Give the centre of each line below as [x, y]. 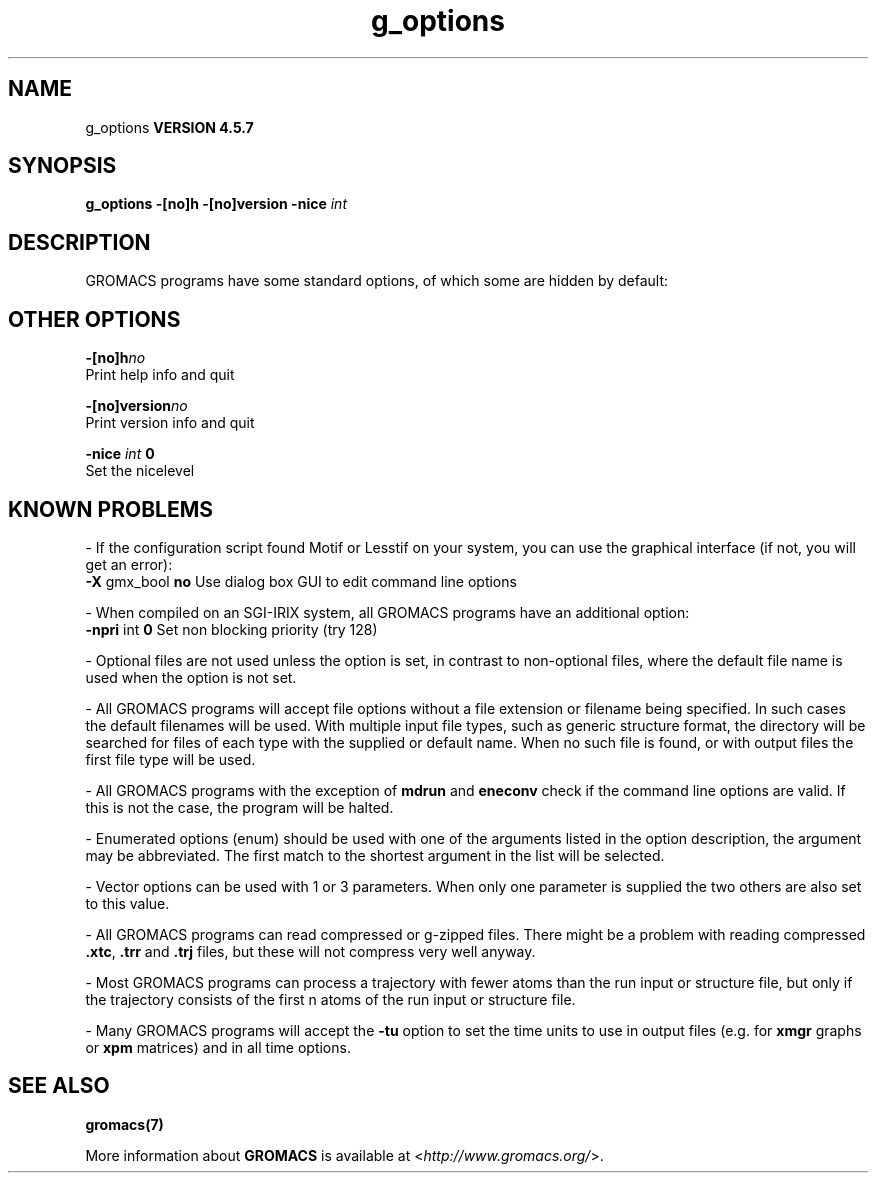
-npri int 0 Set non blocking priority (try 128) [231, 629]
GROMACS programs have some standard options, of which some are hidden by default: [377, 281]
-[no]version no [136, 406]
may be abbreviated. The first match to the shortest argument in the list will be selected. [375, 855]
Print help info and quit [160, 375]
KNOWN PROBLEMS [110, 509]
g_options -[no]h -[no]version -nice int [216, 204]
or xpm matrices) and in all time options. [218, 1047]
